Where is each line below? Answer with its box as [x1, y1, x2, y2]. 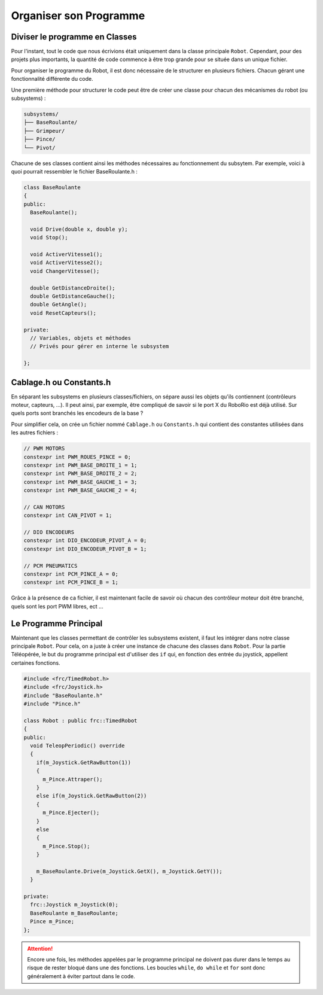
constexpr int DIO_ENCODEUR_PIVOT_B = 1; [23, 545, 147, 552]
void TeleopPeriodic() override [30, 742, 125, 749]
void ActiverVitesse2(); [30, 259, 103, 266]
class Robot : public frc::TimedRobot [23, 717, 138, 724]
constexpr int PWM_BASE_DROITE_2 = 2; [23, 470, 138, 477]
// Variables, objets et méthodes [30, 334, 132, 341]
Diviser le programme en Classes [11, 32, 137, 42]
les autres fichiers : [11, 429, 59, 436]
